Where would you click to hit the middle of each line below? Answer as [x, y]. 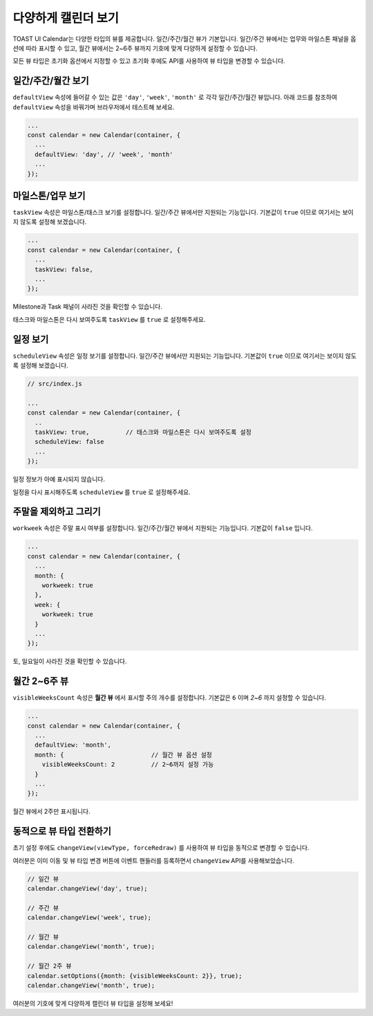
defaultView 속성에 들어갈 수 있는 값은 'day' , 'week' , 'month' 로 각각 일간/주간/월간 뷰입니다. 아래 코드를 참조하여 [175, 98]
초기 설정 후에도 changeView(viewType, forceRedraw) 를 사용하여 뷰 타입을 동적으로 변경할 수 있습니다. [161, 848]
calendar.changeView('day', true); [87, 888]
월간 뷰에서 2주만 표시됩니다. [51, 811]
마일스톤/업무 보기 [49, 196]
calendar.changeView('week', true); [89, 918]
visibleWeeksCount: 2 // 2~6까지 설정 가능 [128, 764]
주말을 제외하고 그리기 [57, 512]
